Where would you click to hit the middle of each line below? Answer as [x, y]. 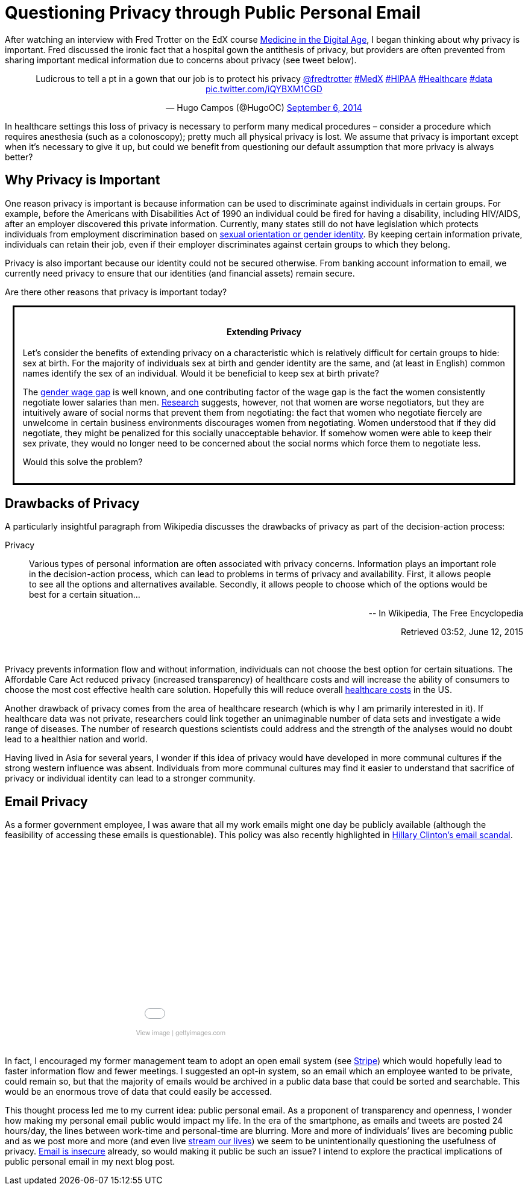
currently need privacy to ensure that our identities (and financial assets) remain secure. [180, 273]
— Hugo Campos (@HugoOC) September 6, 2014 [264, 107]
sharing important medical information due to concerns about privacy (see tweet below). [181, 60]
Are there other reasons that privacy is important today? [116, 292]
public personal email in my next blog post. [90, 1161]
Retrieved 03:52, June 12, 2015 [462, 632]
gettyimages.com [201, 1032]
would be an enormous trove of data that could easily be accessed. [139, 1091]
